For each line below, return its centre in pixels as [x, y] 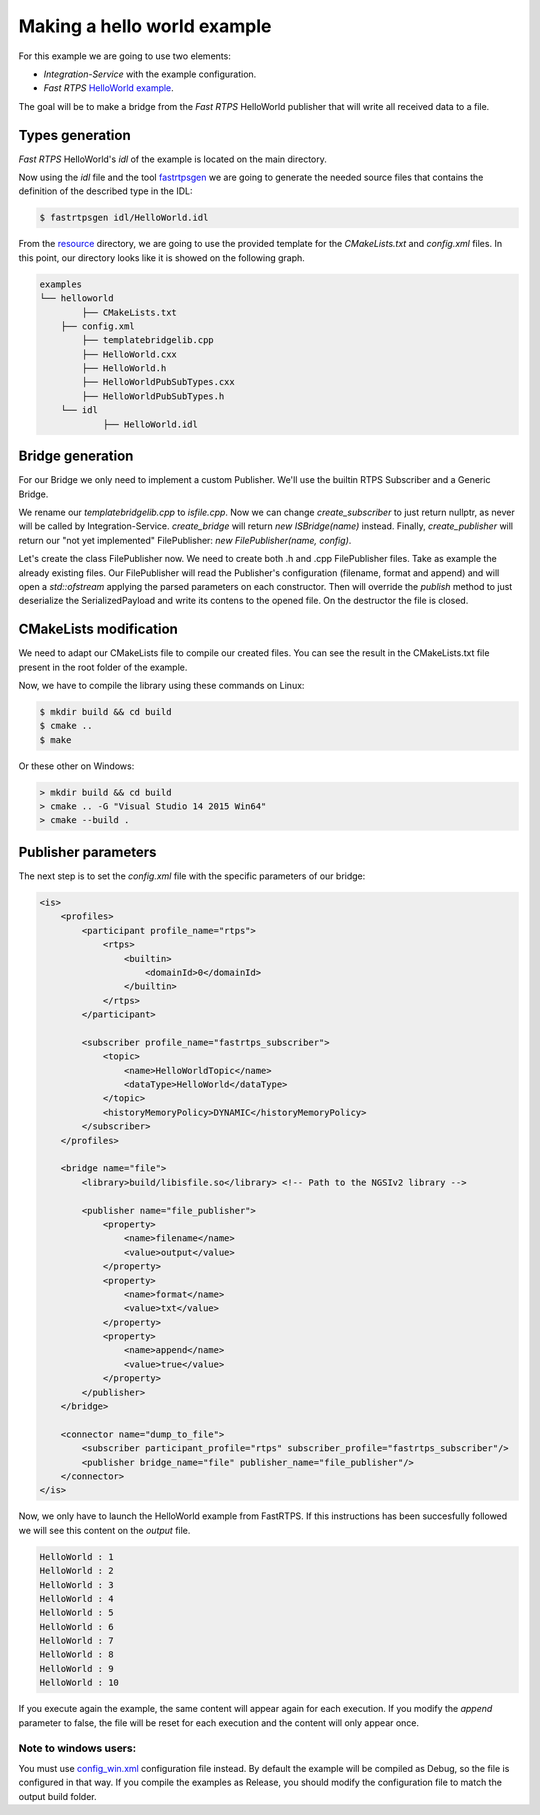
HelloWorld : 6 [76, 1626]
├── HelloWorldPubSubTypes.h [153, 396]
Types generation [74, 135]
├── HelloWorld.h [124, 368]
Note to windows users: [77, 1748]
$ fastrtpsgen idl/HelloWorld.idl [124, 218]
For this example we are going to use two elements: [125, 56]
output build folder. [57, 1796]
